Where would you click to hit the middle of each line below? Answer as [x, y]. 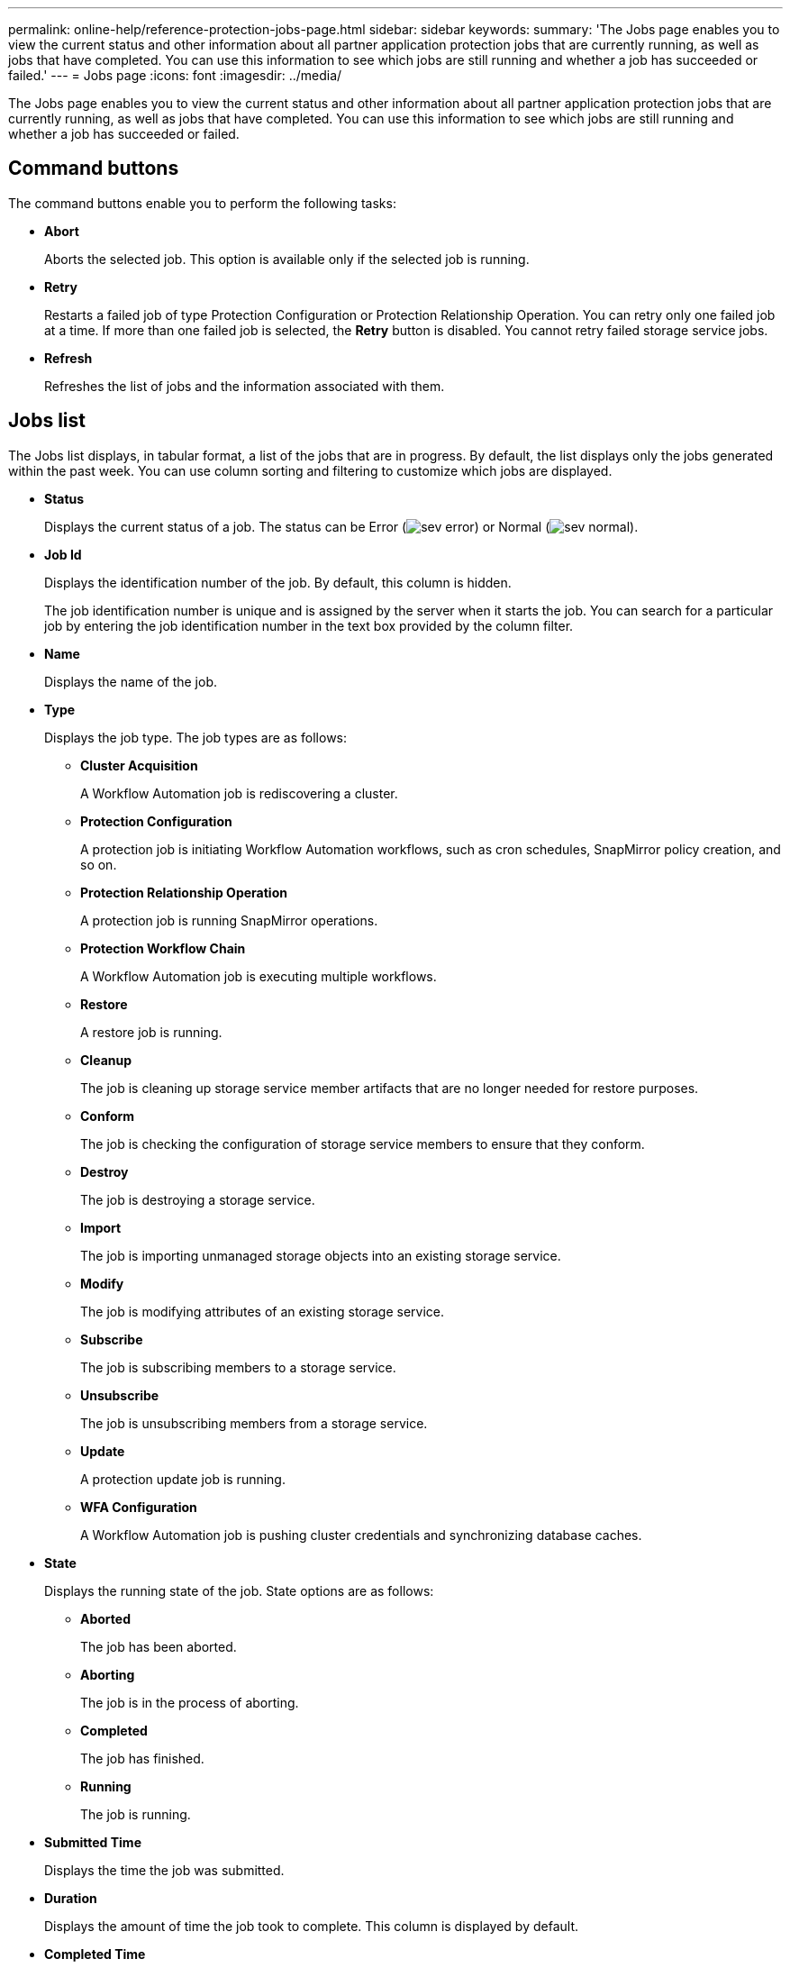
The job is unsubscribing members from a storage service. [254, 1423]
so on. [99, 864]
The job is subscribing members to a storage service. [238, 1367]
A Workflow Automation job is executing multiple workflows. [259, 976]
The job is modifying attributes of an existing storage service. [263, 1311]
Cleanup [106, 1060]
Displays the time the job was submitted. [164, 1870]
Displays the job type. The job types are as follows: [196, 737]
